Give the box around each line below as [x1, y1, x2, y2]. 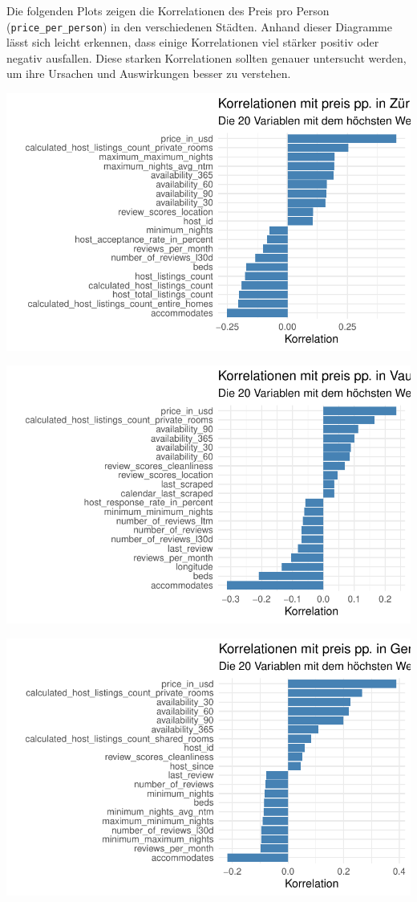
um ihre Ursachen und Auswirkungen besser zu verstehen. [6, 65, 291, 82]
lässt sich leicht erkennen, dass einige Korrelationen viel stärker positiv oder [6, 34, 379, 51]
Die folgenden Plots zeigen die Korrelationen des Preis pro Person [6, 2, 330, 18]
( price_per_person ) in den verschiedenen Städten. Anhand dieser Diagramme [6, 18, 392, 35]
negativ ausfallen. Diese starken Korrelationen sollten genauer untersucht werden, [6, 49, 407, 66]
